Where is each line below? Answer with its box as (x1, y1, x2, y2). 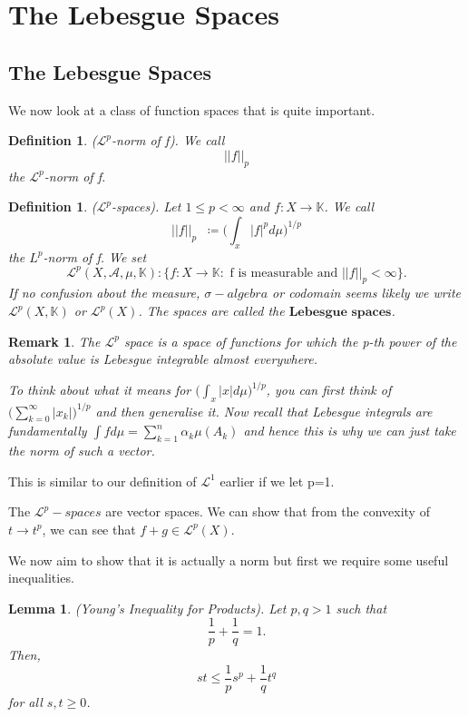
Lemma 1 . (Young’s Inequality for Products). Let (8, 598, 287, 617)
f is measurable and (229, 266, 338, 280)
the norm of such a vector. (8, 441, 155, 460)
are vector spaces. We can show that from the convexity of (105, 502, 430, 521)
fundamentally (8, 421, 87, 440)
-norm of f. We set (43, 247, 147, 266)
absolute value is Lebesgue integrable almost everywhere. (8, 349, 318, 368)
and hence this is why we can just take (243, 421, 456, 440)
